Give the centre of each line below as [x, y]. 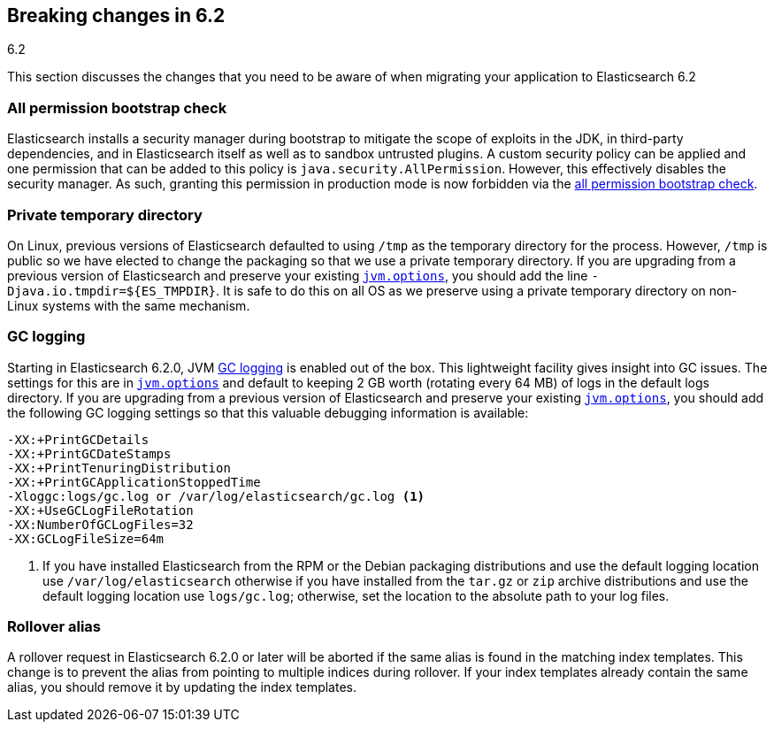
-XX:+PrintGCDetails [78, 439]
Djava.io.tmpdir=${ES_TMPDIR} [112, 291]
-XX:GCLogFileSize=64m [86, 538]
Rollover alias [54, 627]
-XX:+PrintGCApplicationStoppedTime [134, 482]
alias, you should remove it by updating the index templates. [182, 687]
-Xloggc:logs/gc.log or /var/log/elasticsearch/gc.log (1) [216, 496]
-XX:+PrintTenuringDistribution [119, 468]
